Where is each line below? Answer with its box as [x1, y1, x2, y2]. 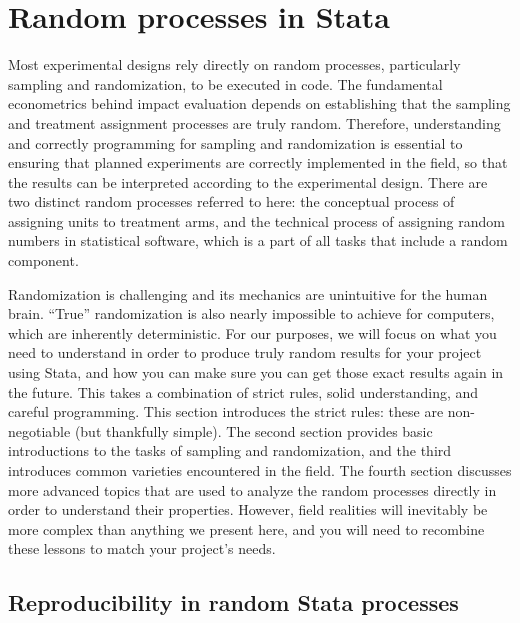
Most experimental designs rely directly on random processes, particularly [8, 54, 461, 75]
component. [8, 250, 79, 271]
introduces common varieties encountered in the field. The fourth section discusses [8, 460, 512, 480]
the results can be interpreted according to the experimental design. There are [8, 171, 488, 192]
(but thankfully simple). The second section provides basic [74, 420, 433, 441]
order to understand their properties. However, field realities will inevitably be [8, 499, 488, 520]
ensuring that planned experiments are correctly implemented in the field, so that [8, 152, 508, 173]
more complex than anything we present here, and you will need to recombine [8, 518, 485, 539]
